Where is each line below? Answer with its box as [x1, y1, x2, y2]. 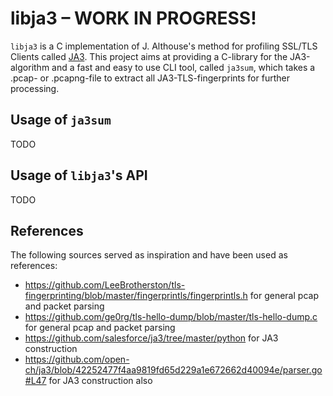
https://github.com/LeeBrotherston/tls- [24, 279, 186, 291]
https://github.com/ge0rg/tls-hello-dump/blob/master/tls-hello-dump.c [24, 311, 318, 323]
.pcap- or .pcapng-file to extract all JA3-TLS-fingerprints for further [10, 72, 290, 84]
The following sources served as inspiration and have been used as [10, 249, 288, 261]
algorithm [10, 61, 50, 73]
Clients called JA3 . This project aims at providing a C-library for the [10, 50, 288, 62]
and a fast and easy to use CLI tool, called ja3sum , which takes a [51, 61, 316, 73]
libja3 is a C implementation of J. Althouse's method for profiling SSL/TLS [10, 40, 318, 52]
